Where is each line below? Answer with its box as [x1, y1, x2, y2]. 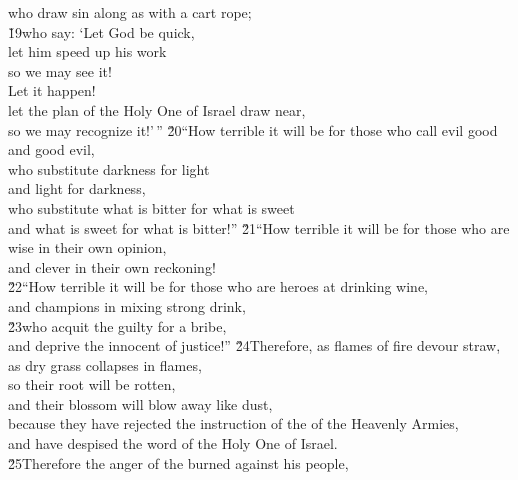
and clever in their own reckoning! [8, 256, 216, 277]
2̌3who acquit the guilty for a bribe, [8, 315, 227, 336]
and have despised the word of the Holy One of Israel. [8, 433, 338, 454]
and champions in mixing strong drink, [8, 295, 246, 316]
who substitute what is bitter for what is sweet [8, 197, 295, 218]
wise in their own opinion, [8, 237, 167, 258]
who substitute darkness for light [8, 158, 210, 179]
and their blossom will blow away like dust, [8, 393, 273, 414]
